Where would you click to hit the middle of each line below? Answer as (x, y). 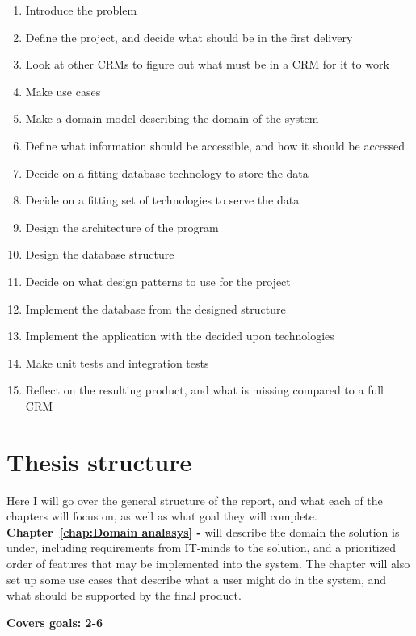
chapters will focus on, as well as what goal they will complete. (162, 516)
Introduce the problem (81, 10)
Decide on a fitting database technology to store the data (167, 173)
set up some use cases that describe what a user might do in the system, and (197, 579)
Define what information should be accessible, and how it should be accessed (215, 145)
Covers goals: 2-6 (55, 622)
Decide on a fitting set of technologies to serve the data (162, 200)
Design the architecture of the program (122, 227)
